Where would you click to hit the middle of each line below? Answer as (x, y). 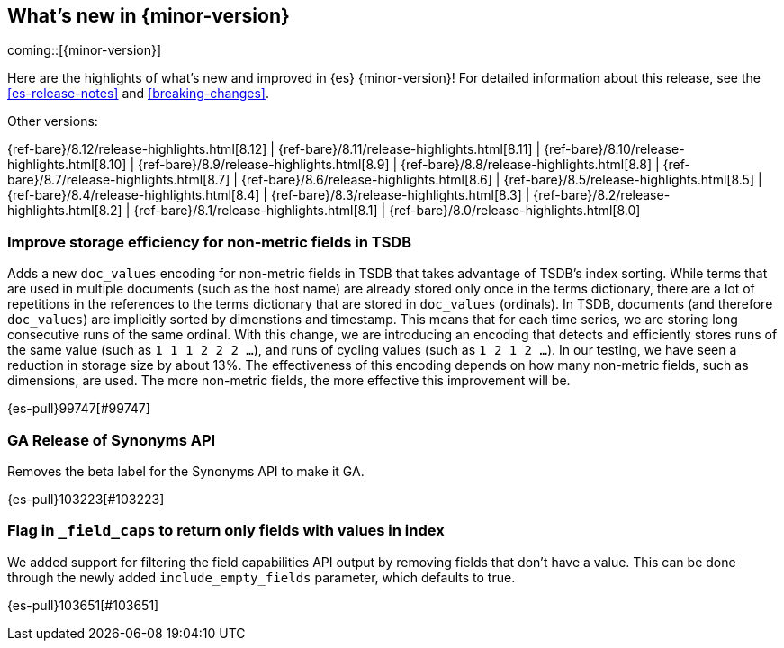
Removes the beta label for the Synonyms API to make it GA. (186, 471)
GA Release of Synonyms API (112, 440)
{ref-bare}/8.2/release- (602, 195)
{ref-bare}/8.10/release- (614, 149)
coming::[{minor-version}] (85, 50)
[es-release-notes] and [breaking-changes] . (138, 94)
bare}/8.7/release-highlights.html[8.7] (119, 180)
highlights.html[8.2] (65, 211)
